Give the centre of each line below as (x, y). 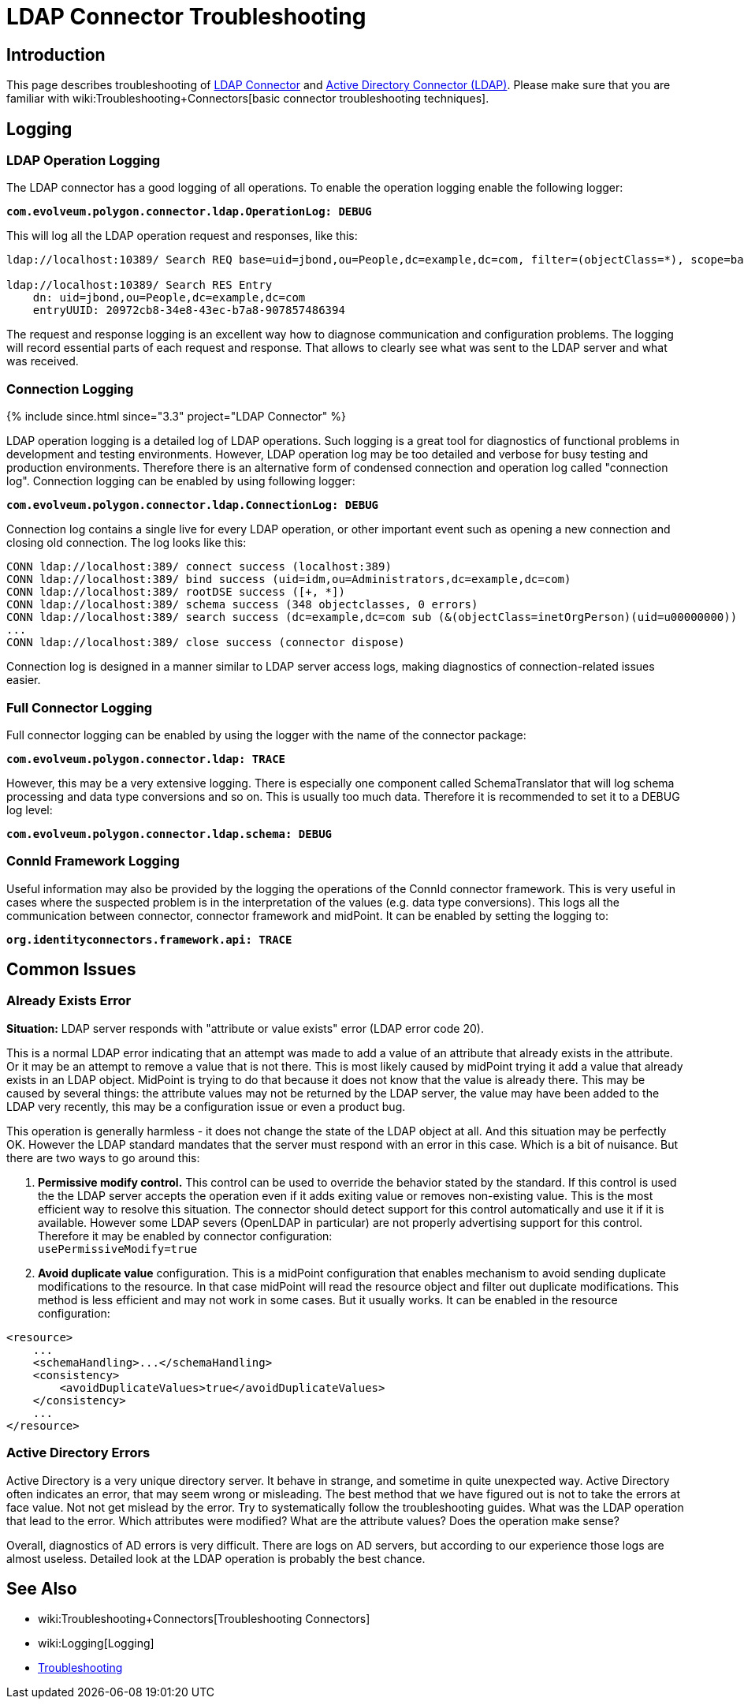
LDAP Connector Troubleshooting (186, 17)
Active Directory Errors (78, 1453)
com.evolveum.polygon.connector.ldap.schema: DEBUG (169, 834)
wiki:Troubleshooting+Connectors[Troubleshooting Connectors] (204, 1619)
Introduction (56, 54)
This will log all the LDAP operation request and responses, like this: (182, 236)
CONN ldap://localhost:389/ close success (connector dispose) (206, 643)
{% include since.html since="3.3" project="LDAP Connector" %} (177, 417)
